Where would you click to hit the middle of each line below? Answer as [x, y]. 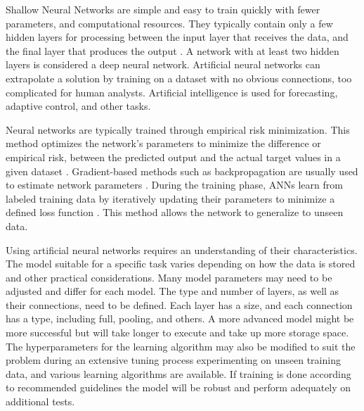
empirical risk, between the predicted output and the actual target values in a [173, 157]
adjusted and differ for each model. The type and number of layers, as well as [173, 291]
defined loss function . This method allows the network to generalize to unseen [175, 212]
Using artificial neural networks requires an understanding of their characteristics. [182, 249]
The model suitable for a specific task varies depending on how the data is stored [181, 264]
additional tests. [40, 401]
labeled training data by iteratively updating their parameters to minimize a [170, 198]
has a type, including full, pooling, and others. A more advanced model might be [180, 318]
